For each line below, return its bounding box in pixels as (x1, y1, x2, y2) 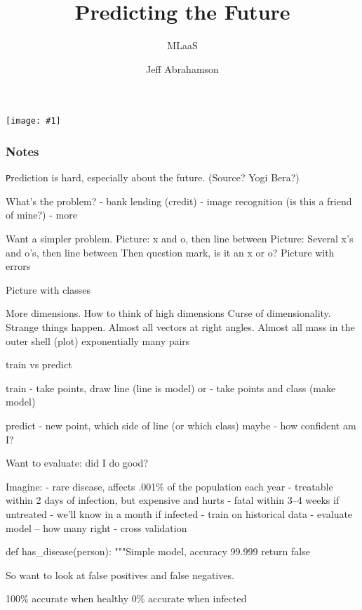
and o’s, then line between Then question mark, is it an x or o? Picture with (6, 245, 335, 259)
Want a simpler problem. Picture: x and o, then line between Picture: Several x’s (6, 231, 354, 246)
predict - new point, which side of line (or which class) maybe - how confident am (6, 417, 356, 432)
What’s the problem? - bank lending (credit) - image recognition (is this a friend (6, 193, 352, 208)
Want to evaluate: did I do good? (6, 455, 149, 470)
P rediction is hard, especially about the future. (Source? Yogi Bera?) (6, 170, 300, 185)
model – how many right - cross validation (6, 520, 187, 535)
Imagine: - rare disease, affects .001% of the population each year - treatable (6, 479, 333, 493)
